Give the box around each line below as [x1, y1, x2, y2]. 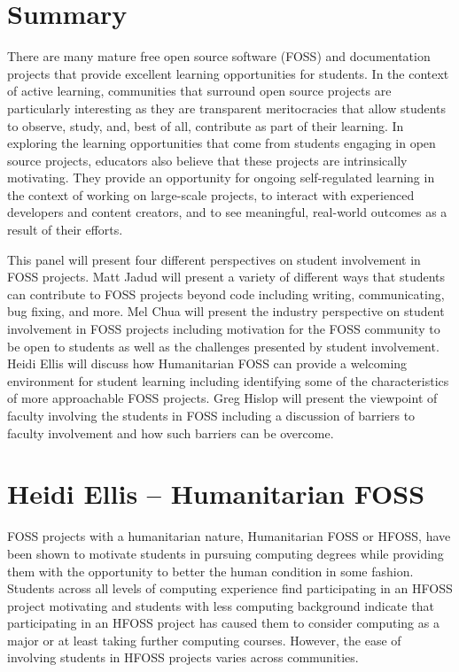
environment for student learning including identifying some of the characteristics [7, 371, 449, 390]
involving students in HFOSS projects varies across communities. [7, 648, 359, 667]
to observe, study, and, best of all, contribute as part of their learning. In [7, 116, 404, 135]
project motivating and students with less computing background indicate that [7, 596, 434, 614]
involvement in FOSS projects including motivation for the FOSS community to [7, 320, 440, 338]
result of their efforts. [7, 220, 123, 239]
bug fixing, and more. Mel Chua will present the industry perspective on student [7, 302, 445, 321]
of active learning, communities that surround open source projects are [7, 81, 392, 100]
